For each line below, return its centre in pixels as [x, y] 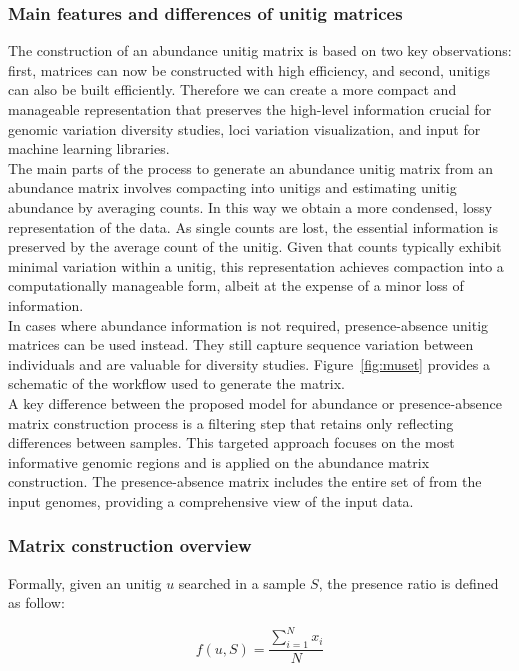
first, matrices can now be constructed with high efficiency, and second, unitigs [249, 69]
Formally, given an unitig [85, 582]
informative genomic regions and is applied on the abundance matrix [219, 461]
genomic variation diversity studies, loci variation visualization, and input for [244, 128]
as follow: [36, 602]
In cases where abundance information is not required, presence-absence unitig [248, 324]
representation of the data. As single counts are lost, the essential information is [253, 226]
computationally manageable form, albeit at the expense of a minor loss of [236, 285]
